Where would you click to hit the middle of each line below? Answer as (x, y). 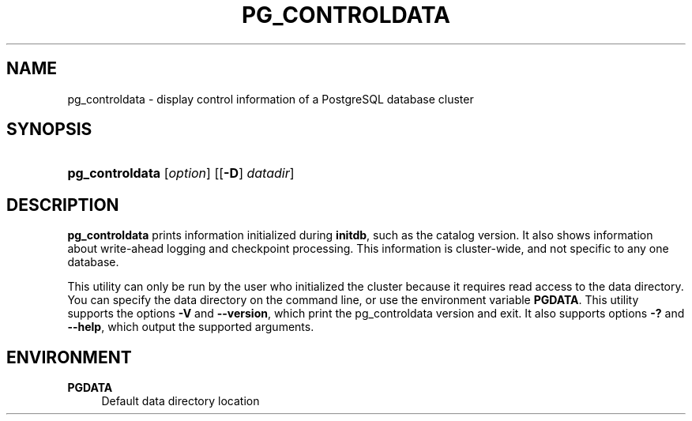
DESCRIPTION (63, 205)
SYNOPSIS (49, 130)
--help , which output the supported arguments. (191, 327)
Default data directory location (181, 401)
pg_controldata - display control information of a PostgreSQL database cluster (271, 99)
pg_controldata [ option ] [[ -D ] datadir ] (181, 173)
